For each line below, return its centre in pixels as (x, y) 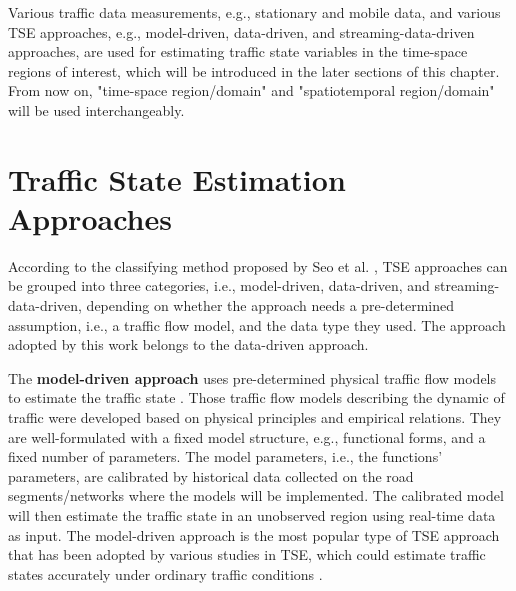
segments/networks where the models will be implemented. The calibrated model (256, 495)
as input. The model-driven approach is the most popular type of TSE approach (254, 534)
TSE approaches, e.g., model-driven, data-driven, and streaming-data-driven (241, 31)
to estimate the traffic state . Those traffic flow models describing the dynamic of (256, 397)
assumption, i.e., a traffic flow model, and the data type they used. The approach (257, 324)
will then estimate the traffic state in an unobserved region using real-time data (252, 515)
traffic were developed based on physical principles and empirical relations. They (255, 417)
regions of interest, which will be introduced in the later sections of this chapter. (254, 70)
